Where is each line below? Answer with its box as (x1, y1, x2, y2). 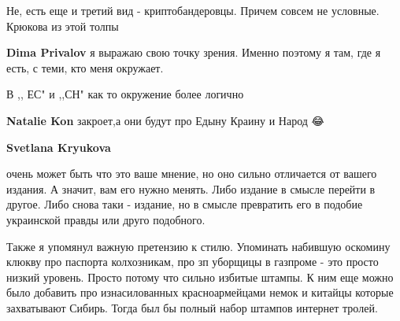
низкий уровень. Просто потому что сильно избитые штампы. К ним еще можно (6, 268, 394, 285)
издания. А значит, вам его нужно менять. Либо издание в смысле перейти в (6, 180, 376, 197)
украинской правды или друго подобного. (6, 211, 206, 227)
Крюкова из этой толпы (6, 17, 119, 34)
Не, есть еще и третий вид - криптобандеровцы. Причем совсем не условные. (6, 2, 380, 18)
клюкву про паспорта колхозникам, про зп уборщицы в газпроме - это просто (6, 253, 379, 270)
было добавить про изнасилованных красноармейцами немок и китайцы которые (6, 284, 394, 301)
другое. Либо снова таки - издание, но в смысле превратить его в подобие (6, 196, 363, 212)
